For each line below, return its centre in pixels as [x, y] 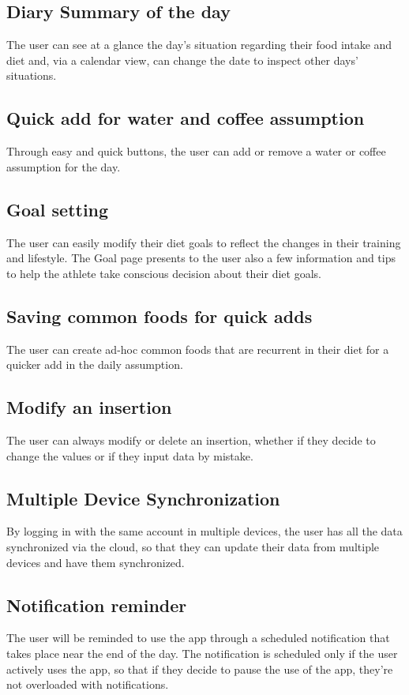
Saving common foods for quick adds [159, 316]
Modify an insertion [89, 407]
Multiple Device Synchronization [143, 498]
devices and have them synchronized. [96, 562]
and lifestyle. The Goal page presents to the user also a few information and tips [201, 258]
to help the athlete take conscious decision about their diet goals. [164, 273]
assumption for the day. [64, 166]
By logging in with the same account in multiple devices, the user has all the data [204, 531]
